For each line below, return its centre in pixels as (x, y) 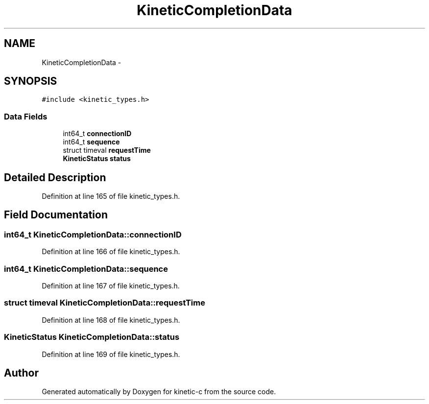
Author (21, 373)
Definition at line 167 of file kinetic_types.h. (111, 286)
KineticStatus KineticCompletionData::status (92, 337)
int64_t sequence (91, 142)
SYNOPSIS (31, 81)
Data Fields (26, 116)
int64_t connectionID (97, 134)
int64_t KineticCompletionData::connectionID (93, 234)
